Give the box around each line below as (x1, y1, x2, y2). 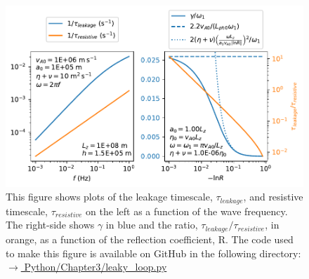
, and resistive (243, 189, 303, 204)
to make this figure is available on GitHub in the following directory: (6, 245, 301, 260)
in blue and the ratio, (105, 217, 198, 232)
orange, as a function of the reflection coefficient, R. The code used (6, 231, 294, 246)
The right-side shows (6, 217, 95, 232)
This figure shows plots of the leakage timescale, (6, 189, 213, 204)
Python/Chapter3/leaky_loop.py (24, 259, 167, 274)
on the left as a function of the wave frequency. (86, 203, 288, 218)
